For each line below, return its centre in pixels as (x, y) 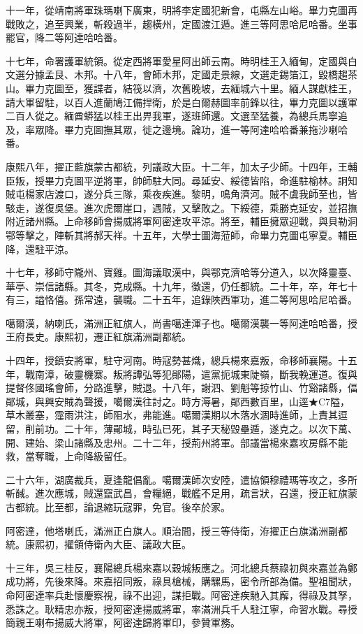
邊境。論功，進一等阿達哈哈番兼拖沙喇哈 (254, 129)
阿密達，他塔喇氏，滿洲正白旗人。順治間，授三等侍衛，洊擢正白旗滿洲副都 (177, 530)
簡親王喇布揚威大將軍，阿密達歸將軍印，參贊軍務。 (123, 622)
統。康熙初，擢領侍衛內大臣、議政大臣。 (98, 544)
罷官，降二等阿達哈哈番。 (64, 37)
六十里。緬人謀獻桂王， (303, 88)
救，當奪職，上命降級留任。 (69, 456)
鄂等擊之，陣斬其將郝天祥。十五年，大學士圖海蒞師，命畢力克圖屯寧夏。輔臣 (181, 235)
